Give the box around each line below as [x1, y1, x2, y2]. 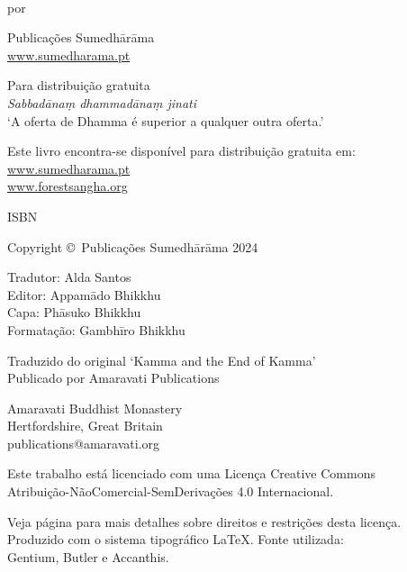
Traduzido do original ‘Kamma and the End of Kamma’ [7, 350, 316, 369]
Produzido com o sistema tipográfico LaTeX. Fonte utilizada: [7, 530, 344, 549]
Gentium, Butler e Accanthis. [7, 547, 169, 566]
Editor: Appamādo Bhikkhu [7, 285, 161, 304]
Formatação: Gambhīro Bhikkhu [7, 320, 185, 339]
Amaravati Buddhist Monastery [7, 398, 183, 417]
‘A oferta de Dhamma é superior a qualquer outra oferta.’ [7, 111, 324, 130]
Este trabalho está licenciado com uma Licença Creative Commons [7, 464, 375, 483]
